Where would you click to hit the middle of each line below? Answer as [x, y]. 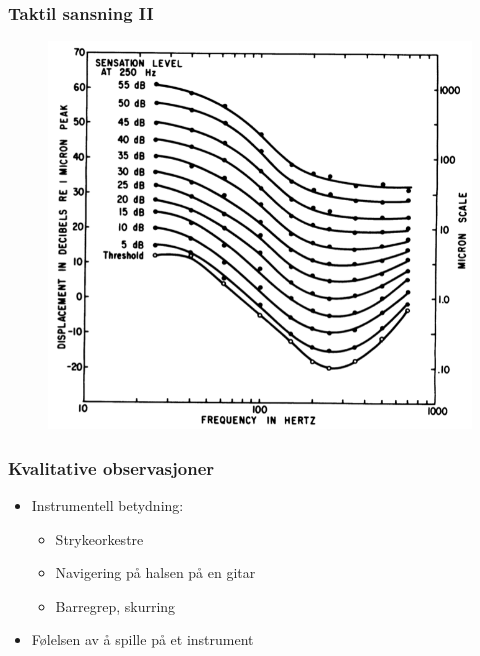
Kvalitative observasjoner [111, 467]
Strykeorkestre [99, 538]
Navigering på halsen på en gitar [155, 572]
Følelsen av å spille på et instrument [142, 639]
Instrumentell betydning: [107, 504]
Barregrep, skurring [115, 605]
